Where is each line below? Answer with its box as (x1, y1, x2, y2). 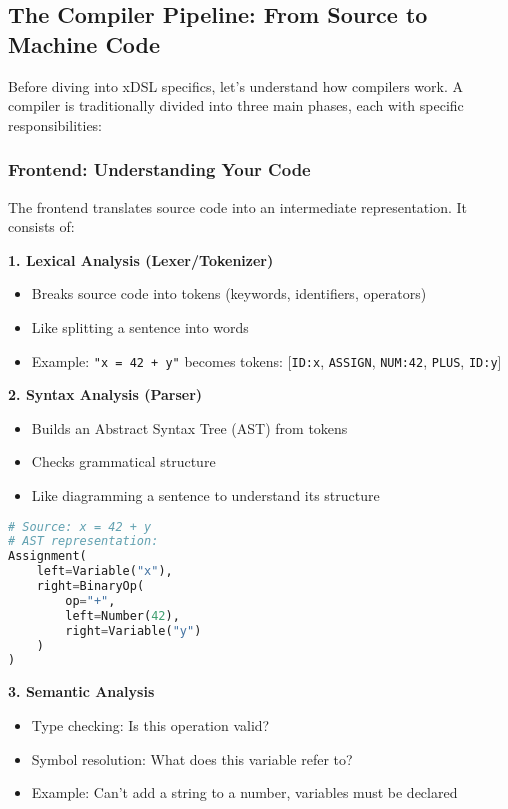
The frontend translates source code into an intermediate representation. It (8, 196, 468, 217)
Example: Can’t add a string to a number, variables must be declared (31, 782, 458, 803)
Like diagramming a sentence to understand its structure (31, 485, 380, 505)
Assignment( (8, 549, 87, 564)
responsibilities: (8, 114, 103, 135)
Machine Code (8, 28, 161, 59)
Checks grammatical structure (31, 451, 216, 472)
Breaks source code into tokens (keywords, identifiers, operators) (31, 283, 427, 304)
